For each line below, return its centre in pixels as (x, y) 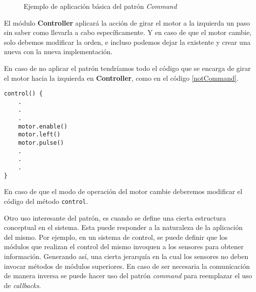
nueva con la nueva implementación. (58, 51)
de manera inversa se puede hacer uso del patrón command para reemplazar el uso (128, 276)
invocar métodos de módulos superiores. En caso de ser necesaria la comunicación (127, 266)
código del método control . (46, 201)
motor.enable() (43, 126)
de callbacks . (23, 285)
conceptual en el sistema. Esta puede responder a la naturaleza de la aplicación (123, 227)
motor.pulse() (41, 143)
